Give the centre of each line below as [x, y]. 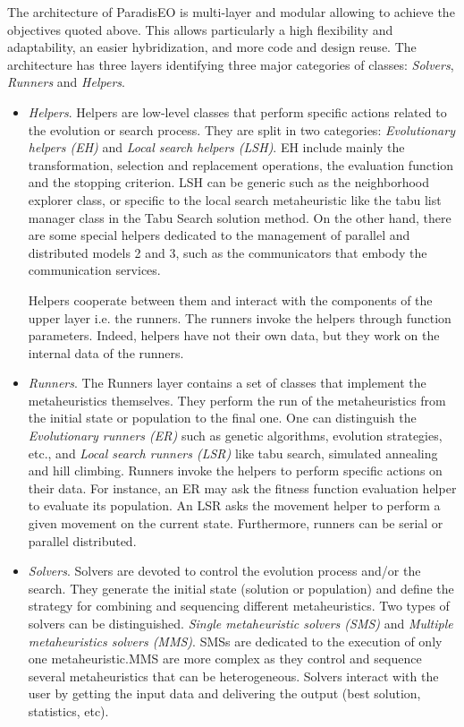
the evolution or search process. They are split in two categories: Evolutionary [241, 129]
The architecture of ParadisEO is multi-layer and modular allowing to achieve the [231, 12]
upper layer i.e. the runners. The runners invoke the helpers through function [240, 317]
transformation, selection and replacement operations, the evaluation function [241, 164]
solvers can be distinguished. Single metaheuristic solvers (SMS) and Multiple [240, 623]
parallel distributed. [82, 540]
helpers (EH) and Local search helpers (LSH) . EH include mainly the [216, 147]
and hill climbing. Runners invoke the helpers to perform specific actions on [235, 470]
